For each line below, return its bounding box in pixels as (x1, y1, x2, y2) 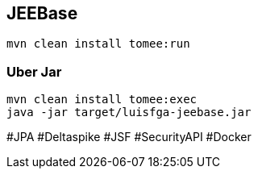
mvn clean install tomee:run (6, 37, 190, 51)
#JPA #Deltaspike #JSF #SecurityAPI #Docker (6, 130, 252, 144)
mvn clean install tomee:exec (6, 93, 198, 106)
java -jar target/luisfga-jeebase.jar (6, 106, 252, 119)
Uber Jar (6, 63, 62, 80)
